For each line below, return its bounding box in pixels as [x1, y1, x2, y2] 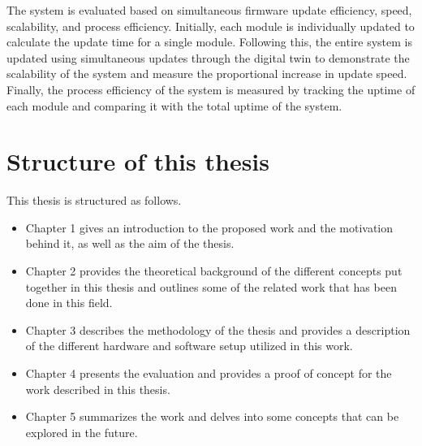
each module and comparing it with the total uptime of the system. [6, 97, 342, 114]
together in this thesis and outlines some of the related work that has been [25, 278, 397, 295]
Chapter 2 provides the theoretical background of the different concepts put [25, 262, 403, 279]
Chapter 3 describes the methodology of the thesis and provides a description [25, 321, 411, 338]
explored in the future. [25, 423, 138, 440]
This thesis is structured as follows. [6, 192, 182, 209]
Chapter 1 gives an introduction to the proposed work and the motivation [25, 219, 394, 236]
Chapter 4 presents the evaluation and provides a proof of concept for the [25, 365, 392, 382]
